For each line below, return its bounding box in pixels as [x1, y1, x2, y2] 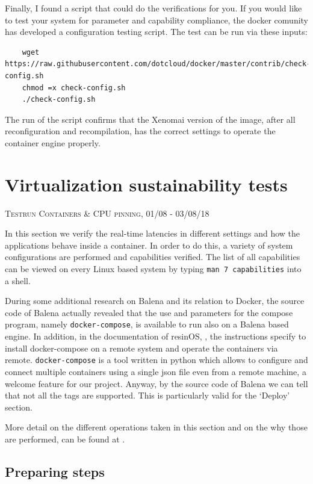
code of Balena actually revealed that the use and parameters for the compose [5, 306, 293, 318]
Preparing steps [5, 462, 105, 480]
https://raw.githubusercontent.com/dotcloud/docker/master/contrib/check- [5, 60, 311, 69]
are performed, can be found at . [5, 432, 125, 445]
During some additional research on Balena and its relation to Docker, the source [5, 294, 305, 307]
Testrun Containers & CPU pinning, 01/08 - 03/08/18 [5, 206, 209, 219]
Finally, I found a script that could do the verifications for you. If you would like [5, 2, 302, 14]
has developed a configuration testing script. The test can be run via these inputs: [5, 25, 308, 38]
